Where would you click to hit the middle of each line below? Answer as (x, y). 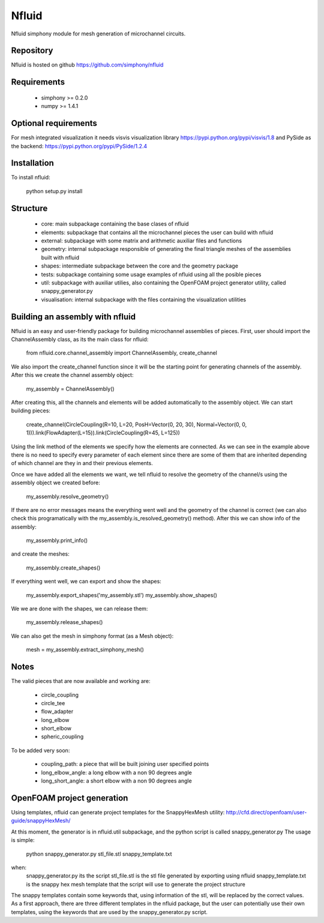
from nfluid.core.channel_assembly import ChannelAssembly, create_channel (121, 353)
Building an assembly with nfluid (73, 317)
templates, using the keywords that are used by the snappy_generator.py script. (109, 912)
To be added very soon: (40, 750)
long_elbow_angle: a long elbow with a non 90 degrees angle (116, 772)
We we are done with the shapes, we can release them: (79, 609)
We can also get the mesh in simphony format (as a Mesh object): (92, 636)
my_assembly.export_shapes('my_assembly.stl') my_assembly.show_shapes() (121, 595)
